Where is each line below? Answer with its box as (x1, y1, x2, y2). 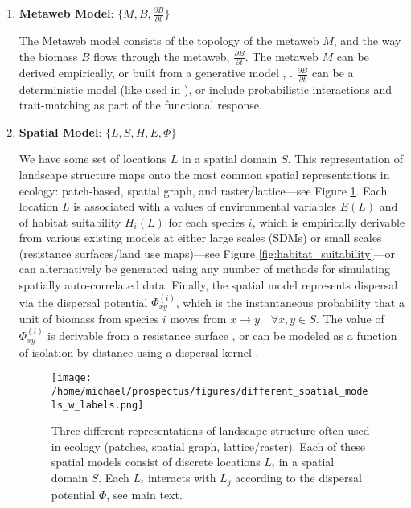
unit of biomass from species (18, 309, 159, 326)
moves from (170, 309, 227, 326)
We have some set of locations (18, 150, 167, 167)
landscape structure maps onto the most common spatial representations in (18, 166, 390, 182)
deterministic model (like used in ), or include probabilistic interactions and (18, 80, 393, 97)
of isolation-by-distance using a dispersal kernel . (18, 343, 259, 360)
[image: (51, 372, 92, 384)
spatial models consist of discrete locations (51, 453, 261, 470)
